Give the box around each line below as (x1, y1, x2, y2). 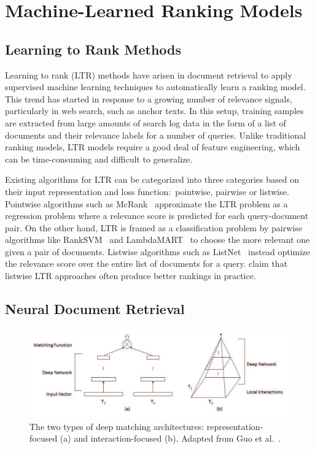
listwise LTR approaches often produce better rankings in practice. (5, 269, 256, 282)
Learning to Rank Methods (5, 39, 182, 58)
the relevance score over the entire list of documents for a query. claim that (5, 257, 288, 270)
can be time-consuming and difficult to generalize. (5, 152, 193, 165)
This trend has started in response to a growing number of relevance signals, (5, 92, 292, 105)
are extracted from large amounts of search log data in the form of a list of (5, 116, 286, 129)
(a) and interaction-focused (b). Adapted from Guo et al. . (60, 432, 281, 445)
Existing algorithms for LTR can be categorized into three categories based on (5, 173, 300, 186)
